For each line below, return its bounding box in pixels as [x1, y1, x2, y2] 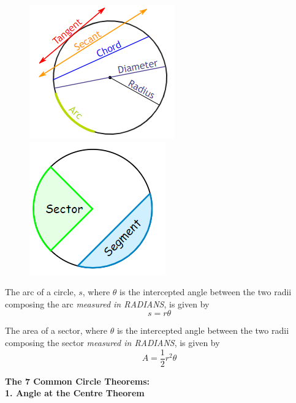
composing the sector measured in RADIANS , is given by [5, 336, 220, 348]
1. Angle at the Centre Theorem [5, 386, 145, 399]
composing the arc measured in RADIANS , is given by [5, 297, 210, 310]
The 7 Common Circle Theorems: [5, 374, 150, 387]
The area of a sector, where [5, 324, 107, 337]
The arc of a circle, [5, 285, 76, 298]
